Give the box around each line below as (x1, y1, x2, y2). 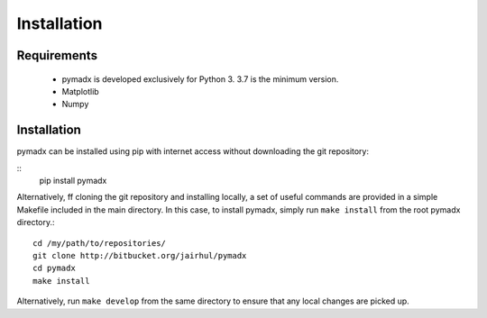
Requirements (16, 48, 98, 63)
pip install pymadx (39, 176, 107, 186)
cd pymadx (32, 263, 76, 274)
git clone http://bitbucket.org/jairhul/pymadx (32, 250, 247, 260)
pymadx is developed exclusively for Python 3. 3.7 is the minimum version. (61, 73, 339, 85)
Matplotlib (61, 86, 99, 96)
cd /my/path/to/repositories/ (32, 238, 167, 248)
